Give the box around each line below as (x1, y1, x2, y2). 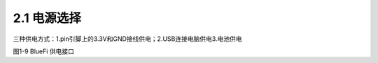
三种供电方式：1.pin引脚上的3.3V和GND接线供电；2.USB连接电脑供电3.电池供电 (13, 35, 242, 43)
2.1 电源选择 (13, 10, 82, 26)
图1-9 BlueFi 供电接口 (13, 47, 75, 55)
